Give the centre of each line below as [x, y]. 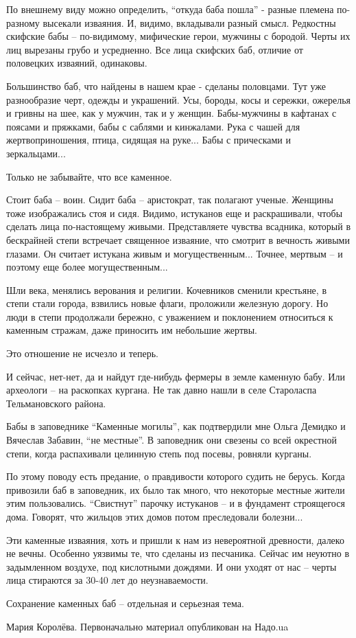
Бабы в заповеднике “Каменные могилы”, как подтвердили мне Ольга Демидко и [176, 426]
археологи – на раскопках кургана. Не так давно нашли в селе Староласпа [162, 390]
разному [23, 22]
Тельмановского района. [56, 403]
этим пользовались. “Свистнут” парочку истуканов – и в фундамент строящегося [176, 503]
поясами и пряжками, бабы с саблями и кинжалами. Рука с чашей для [153, 126]
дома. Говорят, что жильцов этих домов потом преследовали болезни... [155, 516]
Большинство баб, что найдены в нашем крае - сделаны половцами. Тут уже [166, 86]
